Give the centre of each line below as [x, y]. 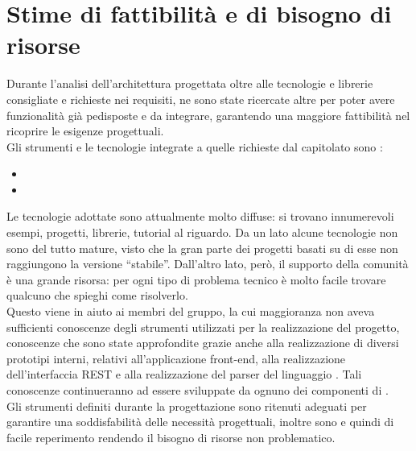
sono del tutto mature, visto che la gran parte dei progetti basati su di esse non [202, 248]
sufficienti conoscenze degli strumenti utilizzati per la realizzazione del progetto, [203, 327]
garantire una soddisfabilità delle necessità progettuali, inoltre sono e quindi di [200, 422]
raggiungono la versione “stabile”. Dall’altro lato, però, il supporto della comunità [208, 264]
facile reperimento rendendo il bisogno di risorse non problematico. [171, 437]
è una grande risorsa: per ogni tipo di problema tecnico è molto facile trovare [196, 279]
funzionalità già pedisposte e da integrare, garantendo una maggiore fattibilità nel [208, 115]
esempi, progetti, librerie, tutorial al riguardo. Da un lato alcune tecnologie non [202, 232]
